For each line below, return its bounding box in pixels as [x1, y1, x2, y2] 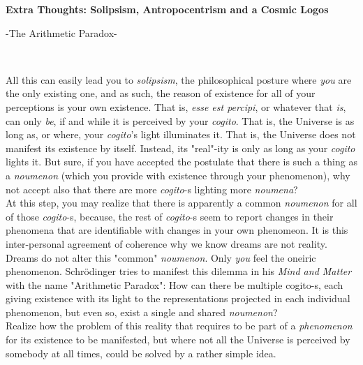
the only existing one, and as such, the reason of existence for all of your [6, 86, 316, 100]
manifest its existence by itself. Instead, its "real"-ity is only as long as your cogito [6, 140, 355, 155]
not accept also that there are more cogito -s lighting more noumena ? [6, 181, 298, 196]
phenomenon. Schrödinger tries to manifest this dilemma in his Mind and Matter [6, 264, 352, 278]
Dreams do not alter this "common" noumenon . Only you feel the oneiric [6, 250, 316, 265]
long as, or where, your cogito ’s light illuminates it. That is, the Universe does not [6, 127, 356, 142]
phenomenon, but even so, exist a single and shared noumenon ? [6, 304, 278, 319]
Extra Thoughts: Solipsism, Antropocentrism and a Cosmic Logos [6, 2, 329, 16]
